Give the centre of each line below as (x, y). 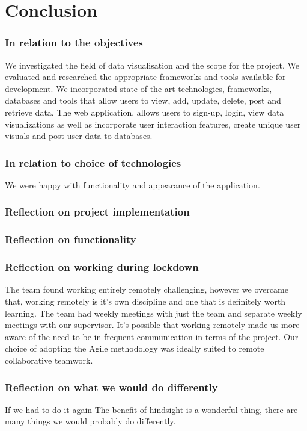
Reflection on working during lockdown (102, 267)
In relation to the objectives (74, 42)
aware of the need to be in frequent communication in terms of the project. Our (152, 336)
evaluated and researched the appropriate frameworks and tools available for (145, 77)
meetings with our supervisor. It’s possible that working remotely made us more (152, 325)
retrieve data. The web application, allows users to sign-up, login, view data (144, 112)
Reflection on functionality (71, 239)
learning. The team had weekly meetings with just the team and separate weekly (153, 313)
